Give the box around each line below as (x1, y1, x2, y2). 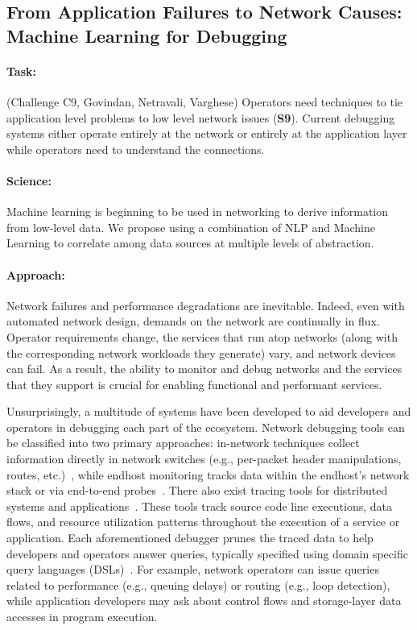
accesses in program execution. (6, 608, 158, 624)
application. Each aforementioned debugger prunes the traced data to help (6, 529, 374, 546)
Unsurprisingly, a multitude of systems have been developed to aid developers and (6, 403, 411, 420)
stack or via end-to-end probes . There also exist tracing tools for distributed (6, 482, 388, 499)
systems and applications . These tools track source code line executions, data (6, 497, 392, 514)
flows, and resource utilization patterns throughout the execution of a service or (6, 513, 400, 530)
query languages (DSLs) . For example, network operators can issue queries (6, 561, 379, 578)
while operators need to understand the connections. (6, 140, 265, 157)
